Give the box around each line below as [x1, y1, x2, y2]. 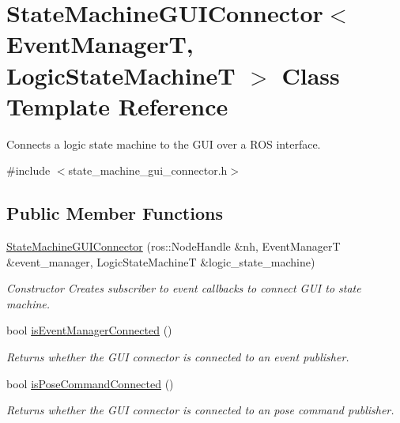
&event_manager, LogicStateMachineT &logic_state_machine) [6, 253, 315, 270]
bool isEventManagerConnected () [6, 322, 172, 338]
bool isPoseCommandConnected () [6, 375, 174, 391]
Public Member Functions [6, 201, 223, 225]
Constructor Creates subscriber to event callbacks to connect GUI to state [6, 280, 361, 296]
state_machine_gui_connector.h [68, 162, 228, 179]
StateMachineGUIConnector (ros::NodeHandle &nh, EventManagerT [6, 238, 341, 255]
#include [6, 162, 51, 179]
